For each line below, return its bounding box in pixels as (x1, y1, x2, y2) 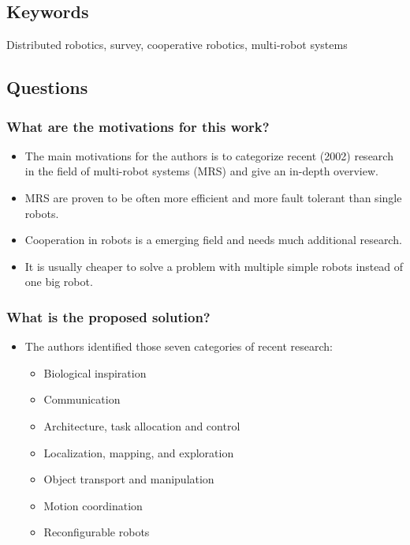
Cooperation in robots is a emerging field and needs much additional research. (24, 231, 402, 248)
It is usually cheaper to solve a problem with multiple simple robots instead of (24, 257, 404, 274)
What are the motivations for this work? (6, 116, 270, 136)
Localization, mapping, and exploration (43, 444, 234, 460)
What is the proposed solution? (6, 306, 211, 326)
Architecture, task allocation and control (43, 417, 240, 434)
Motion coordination (43, 497, 143, 513)
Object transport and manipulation (43, 471, 214, 487)
